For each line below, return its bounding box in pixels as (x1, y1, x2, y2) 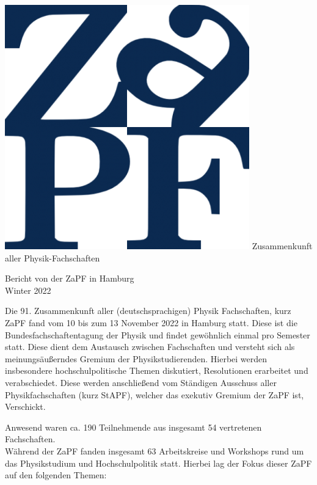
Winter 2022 (5, 283, 51, 296)
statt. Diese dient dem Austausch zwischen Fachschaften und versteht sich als (5, 340, 295, 353)
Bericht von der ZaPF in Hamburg (5, 272, 134, 285)
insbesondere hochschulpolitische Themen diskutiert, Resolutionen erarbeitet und (5, 364, 308, 377)
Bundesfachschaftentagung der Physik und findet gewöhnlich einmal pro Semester (5, 328, 310, 341)
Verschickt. (5, 400, 46, 413)
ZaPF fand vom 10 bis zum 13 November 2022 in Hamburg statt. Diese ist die (5, 316, 297, 329)
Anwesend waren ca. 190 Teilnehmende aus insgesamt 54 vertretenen (5, 420, 262, 433)
